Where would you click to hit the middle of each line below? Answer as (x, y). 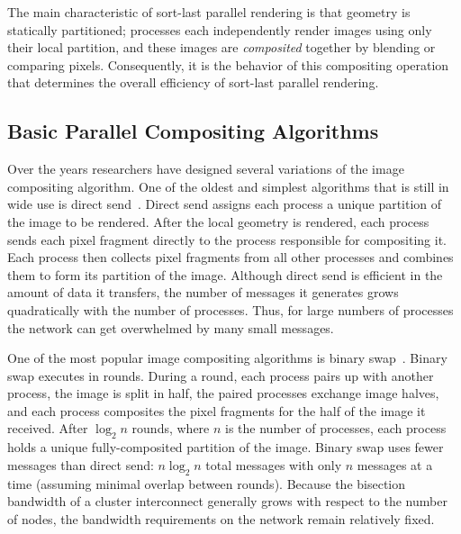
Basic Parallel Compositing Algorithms (193, 131)
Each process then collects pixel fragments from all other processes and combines (230, 257)
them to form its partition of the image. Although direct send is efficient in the (225, 274)
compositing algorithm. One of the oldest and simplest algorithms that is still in (228, 186)
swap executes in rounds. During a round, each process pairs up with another (221, 375)
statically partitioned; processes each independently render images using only (220, 29)
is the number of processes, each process (336, 428)
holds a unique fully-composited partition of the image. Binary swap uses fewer (226, 447)
